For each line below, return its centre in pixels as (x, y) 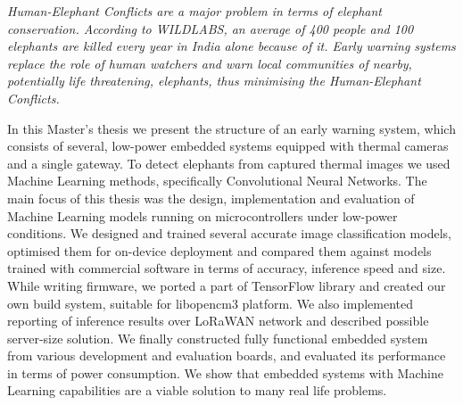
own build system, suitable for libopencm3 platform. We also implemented (211, 303)
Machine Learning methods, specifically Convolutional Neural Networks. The (217, 181)
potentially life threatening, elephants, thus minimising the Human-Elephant (214, 81)
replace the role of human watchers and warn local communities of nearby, (210, 63)
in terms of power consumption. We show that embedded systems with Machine (225, 372)
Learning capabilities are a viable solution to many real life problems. (197, 390)
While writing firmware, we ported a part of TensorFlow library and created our (227, 285)
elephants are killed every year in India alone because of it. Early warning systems (231, 46)
